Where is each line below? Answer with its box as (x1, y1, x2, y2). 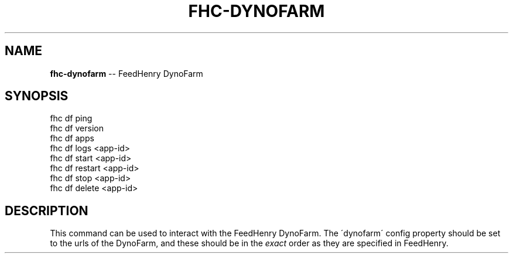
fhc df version (50, 123, 104, 134)
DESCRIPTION (5, 203, 88, 218)
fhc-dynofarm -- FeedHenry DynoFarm (50, 68, 203, 79)
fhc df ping (50, 113, 93, 124)
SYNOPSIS (5, 89, 69, 104)
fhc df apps (50, 133, 94, 144)
